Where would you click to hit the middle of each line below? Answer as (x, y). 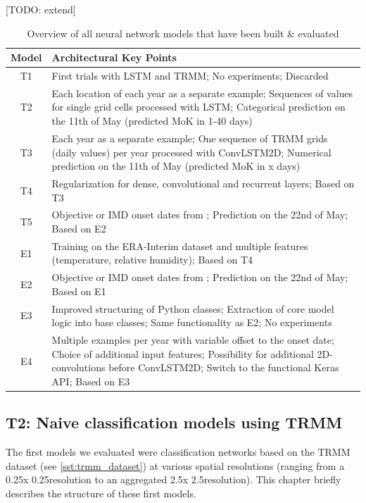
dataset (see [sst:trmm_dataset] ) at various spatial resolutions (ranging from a (175, 465)
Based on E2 (79, 228)
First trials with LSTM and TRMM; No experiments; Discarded (190, 76)
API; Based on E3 (91, 381)
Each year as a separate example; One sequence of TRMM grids (190, 138)
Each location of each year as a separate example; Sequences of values (202, 93)
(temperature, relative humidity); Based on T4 (152, 260)
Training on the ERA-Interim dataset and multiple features (180, 246)
